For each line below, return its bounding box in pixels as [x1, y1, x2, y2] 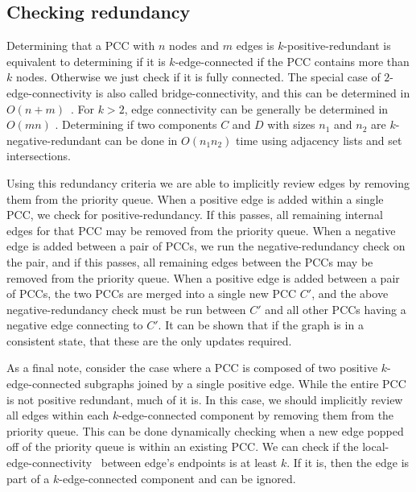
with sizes [267, 116, 315, 133]
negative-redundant [6, 131, 101, 148]
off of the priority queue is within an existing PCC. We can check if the [6, 438, 359, 455]
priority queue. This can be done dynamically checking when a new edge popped [6, 422, 404, 439]
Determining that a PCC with [6, 37, 155, 54]
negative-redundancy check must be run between [6, 300, 246, 317]
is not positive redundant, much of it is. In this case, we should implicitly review [6, 391, 403, 407]
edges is [236, 37, 274, 54]
